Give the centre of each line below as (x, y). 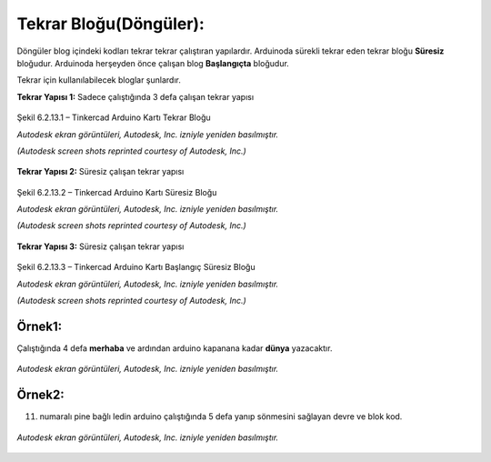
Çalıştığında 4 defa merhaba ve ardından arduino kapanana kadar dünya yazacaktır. (175, 348)
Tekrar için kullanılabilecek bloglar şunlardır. (99, 80)
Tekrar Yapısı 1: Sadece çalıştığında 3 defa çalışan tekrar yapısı (135, 96)
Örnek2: (40, 395)
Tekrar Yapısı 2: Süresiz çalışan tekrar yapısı (100, 172)
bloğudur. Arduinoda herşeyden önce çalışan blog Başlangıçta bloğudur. (153, 63)
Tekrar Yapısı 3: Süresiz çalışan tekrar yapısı (100, 246)
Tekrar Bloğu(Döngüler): (110, 24)
